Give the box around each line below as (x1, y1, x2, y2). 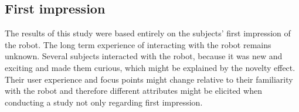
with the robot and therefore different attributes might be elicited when (5, 84, 262, 97)
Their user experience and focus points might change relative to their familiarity (5, 73, 293, 85)
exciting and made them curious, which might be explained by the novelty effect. (5, 61, 295, 73)
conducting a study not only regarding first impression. (5, 96, 203, 108)
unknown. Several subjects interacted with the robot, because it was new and (5, 50, 283, 62)
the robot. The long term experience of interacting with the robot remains (5, 38, 271, 50)
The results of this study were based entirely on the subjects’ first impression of (5, 27, 291, 39)
